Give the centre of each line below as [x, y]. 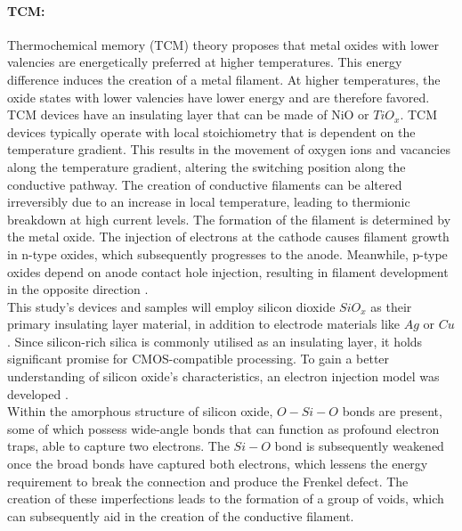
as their [391, 306]
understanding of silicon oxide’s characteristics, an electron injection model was [223, 376]
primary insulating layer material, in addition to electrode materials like [204, 324]
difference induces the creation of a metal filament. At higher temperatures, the [224, 79]
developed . [38, 393]
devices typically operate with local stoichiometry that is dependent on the [211, 131]
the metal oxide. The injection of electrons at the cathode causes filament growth [228, 237]
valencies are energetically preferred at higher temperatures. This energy [205, 62]
